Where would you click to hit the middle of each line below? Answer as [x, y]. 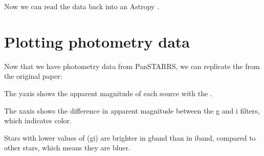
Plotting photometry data [97, 41]
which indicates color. [38, 120]
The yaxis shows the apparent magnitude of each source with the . [108, 93]
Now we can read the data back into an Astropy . [82, 6]
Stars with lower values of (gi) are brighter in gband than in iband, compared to [130, 137]
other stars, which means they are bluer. [67, 148]
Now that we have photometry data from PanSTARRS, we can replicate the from [132, 66]
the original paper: [33, 76]
